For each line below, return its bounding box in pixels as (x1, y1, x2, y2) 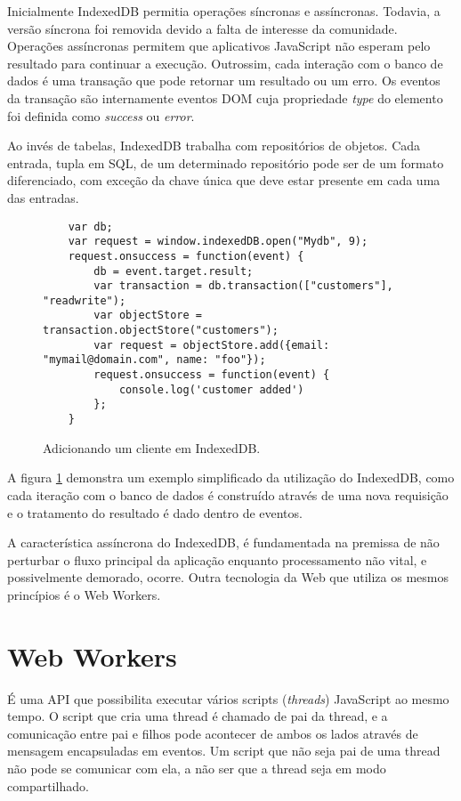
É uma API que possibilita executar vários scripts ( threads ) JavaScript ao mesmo (7, 689, 449, 708)
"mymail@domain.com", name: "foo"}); (43, 353, 266, 367)
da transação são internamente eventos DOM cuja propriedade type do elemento (7, 88, 443, 107)
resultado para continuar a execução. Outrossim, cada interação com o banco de (7, 53, 443, 72)
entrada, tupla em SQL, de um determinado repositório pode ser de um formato (7, 153, 444, 172)
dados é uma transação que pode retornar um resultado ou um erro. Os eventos (7, 71, 441, 90)
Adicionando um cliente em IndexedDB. (43, 438, 261, 457)
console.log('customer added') (118, 383, 304, 396)
